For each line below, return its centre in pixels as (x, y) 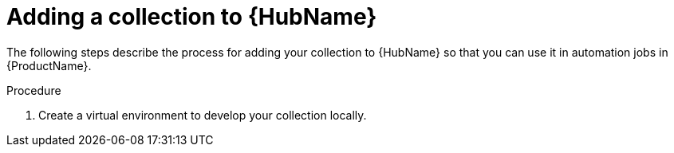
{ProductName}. (49, 65)
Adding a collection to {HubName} (192, 17)
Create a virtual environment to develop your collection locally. (203, 115)
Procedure (34, 90)
